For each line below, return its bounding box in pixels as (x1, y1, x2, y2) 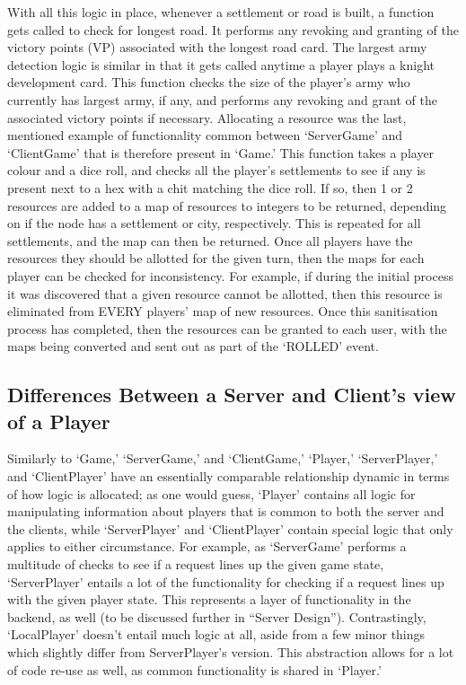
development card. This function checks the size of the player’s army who (7, 73, 410, 92)
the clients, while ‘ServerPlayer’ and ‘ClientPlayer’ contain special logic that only (7, 519, 453, 538)
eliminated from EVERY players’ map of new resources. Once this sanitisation (7, 302, 438, 321)
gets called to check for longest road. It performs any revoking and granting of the (7, 20, 459, 39)
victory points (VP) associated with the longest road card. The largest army (7, 38, 427, 57)
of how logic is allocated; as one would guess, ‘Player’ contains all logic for (7, 484, 416, 503)
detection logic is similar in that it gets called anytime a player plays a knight (7, 55, 435, 74)
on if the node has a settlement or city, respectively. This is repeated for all (7, 214, 421, 233)
